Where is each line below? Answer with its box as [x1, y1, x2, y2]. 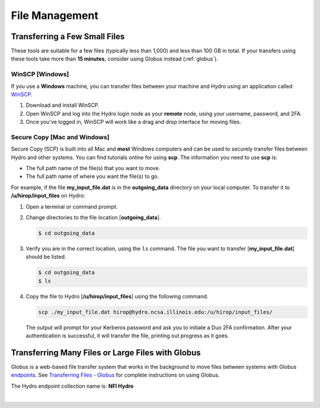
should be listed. [25, 253, 66, 260]
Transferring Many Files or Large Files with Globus [11, 348, 201, 358]
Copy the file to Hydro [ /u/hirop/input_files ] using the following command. [25, 292, 209, 299]
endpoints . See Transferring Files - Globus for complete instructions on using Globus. [11, 371, 220, 379]
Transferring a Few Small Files [11, 31, 125, 42]
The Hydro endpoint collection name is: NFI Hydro [11, 383, 134, 390]
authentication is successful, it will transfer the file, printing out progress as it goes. [25, 332, 229, 339]
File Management [11, 9, 99, 22]
